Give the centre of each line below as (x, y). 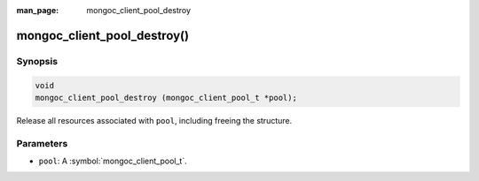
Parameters (42, 143)
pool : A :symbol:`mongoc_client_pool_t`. (113, 161)
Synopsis (37, 61)
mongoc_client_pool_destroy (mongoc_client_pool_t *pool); (166, 98)
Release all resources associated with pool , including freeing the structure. (154, 120)
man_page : (38, 10)
